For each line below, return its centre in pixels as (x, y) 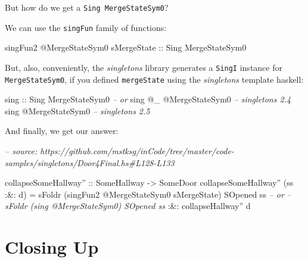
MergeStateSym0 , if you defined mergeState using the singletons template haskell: (154, 79)
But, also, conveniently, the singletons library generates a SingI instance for (144, 67)
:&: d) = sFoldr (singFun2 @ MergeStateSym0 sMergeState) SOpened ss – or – (148, 194)
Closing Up (52, 247)
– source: (21, 151)
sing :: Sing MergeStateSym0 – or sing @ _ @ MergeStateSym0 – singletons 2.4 (148, 99)
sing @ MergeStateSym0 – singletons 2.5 (77, 110)
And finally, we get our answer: (62, 131)
